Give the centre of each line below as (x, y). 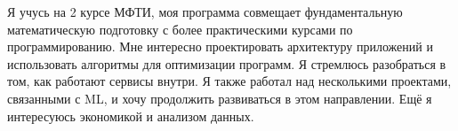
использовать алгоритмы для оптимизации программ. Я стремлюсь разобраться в (227, 63)
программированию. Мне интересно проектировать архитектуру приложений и (220, 46)
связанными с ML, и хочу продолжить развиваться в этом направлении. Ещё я (220, 98)
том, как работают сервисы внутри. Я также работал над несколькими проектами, (229, 81)
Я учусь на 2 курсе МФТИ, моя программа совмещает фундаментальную (205, 12)
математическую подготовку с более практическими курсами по (180, 29)
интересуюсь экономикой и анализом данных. (131, 116)
